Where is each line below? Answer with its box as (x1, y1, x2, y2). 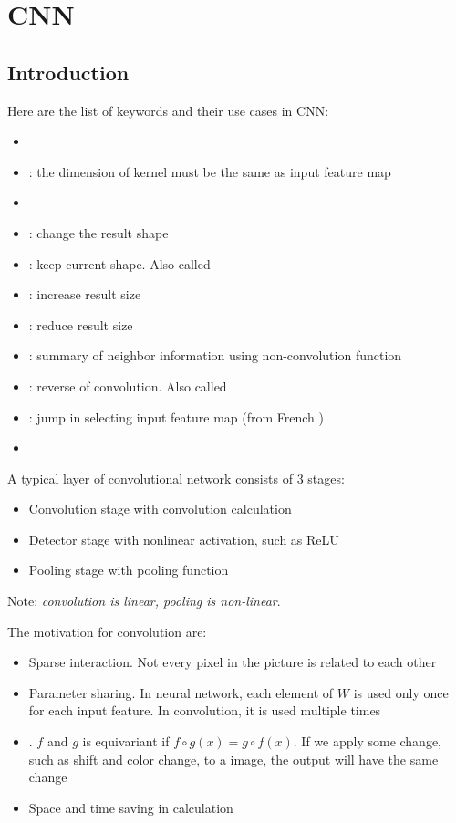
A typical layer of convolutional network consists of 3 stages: (7, 468, 345, 487)
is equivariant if (82, 732, 170, 751)
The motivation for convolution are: (7, 621, 207, 641)
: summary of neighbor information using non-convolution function (28, 346, 402, 365)
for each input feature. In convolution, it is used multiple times (28, 701, 381, 720)
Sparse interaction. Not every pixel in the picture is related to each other (28, 652, 437, 672)
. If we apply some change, (293, 732, 442, 751)
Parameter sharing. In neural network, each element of (28, 682, 334, 702)
